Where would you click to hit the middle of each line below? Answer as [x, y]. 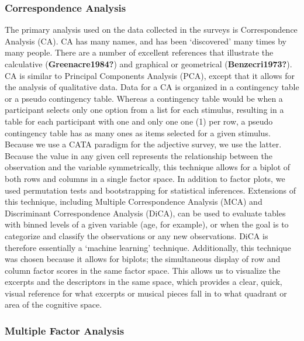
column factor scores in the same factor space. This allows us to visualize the [143, 270]
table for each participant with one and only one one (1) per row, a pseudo [139, 121]
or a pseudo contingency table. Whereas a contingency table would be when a [144, 98]
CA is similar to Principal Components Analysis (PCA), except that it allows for [150, 75]
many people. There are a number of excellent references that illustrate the [139, 52]
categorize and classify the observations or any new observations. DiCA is [137, 235]
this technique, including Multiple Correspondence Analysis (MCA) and [134, 201]
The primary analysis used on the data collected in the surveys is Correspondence [151, 30]
